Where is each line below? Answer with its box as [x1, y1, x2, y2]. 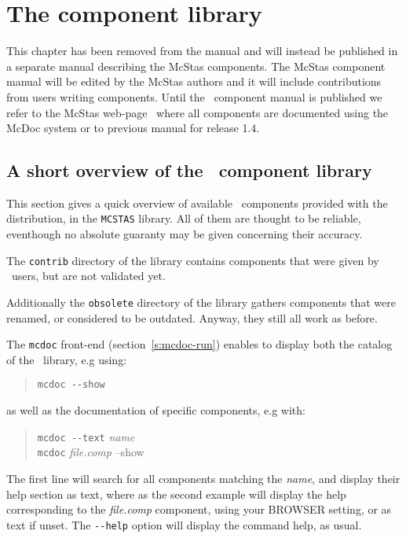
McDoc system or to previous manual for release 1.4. [6, 120, 260, 136]
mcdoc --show [37, 379, 105, 391]
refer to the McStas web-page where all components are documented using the [6, 104, 389, 120]
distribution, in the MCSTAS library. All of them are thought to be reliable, [6, 210, 361, 227]
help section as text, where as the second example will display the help [6, 485, 346, 502]
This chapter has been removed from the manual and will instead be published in [6, 42, 398, 59]
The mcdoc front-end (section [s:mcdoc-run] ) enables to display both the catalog [6, 336, 393, 352]
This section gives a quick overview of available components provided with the [6, 194, 388, 211]
